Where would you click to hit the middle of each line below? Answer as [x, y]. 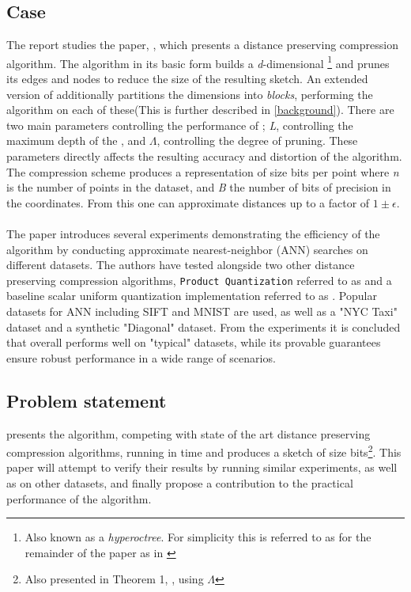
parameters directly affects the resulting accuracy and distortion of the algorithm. [204, 156]
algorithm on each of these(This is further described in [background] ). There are [200, 110]
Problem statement [87, 400]
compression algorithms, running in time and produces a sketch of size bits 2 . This [204, 451]
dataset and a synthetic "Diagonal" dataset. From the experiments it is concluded [204, 326]
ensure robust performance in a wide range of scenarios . [141, 357]
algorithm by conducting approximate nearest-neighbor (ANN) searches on [187, 249]
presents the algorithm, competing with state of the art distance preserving [189, 433]
